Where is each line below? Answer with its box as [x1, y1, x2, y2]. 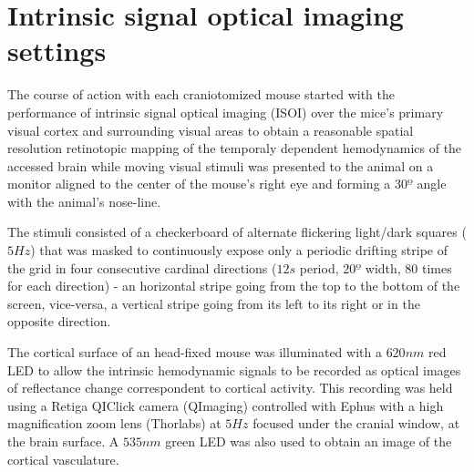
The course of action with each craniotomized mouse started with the [7, 85, 395, 104]
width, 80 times [365, 258, 452, 277]
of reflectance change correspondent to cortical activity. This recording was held [7, 378, 453, 397]
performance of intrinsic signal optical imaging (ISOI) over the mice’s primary [7, 102, 444, 121]
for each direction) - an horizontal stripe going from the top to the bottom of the [7, 276, 460, 295]
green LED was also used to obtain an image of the [165, 432, 452, 450]
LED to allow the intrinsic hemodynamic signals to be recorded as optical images [7, 360, 461, 379]
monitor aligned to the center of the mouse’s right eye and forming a [7, 174, 391, 193]
